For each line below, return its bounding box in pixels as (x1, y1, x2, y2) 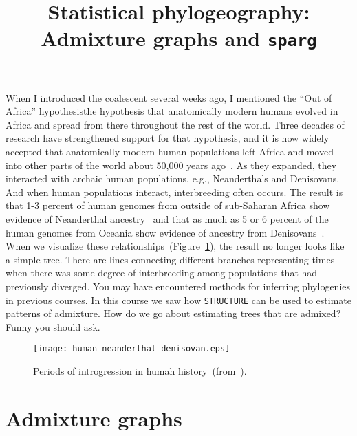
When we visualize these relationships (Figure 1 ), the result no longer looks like (6, 239, 345, 253)
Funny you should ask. (6, 319, 100, 334)
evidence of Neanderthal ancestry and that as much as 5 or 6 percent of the (6, 212, 329, 226)
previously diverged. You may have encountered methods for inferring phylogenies (6, 279, 351, 293)
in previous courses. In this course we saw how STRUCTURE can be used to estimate (6, 292, 351, 307)
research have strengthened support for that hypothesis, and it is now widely (6, 131, 329, 145)
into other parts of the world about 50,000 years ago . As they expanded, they (6, 157, 337, 172)
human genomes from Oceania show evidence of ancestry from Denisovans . (6, 225, 325, 239)
